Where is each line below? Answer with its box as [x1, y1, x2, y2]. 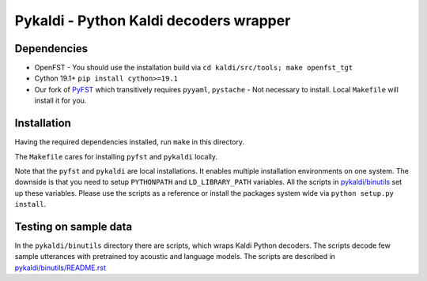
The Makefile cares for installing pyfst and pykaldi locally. [14, 152, 217, 161]
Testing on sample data [14, 219, 133, 233]
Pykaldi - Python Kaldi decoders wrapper [14, 12, 291, 29]
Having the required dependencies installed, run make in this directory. [14, 137, 245, 147]
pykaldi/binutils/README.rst [14, 263, 107, 272]
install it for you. [34, 96, 87, 106]
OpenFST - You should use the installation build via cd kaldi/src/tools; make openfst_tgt [34, 63, 353, 73]
